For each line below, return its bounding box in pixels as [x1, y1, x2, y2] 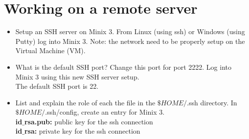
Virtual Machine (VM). [15, 45, 86, 56]
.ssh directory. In [187, 97, 237, 107]
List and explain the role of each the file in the [15, 97, 156, 107]
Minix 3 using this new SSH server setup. [15, 71, 139, 81]
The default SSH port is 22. [15, 81, 99, 91]
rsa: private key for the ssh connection [24, 126, 140, 136]
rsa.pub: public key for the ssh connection [24, 116, 153, 126]
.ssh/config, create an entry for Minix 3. [45, 107, 165, 117]
